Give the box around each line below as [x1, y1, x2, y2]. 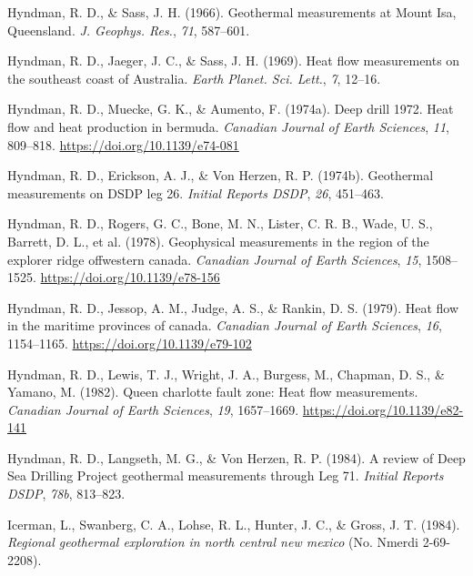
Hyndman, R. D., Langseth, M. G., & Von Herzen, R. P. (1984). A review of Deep [7, 448, 466, 467]
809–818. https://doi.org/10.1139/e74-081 [7, 135, 239, 154]
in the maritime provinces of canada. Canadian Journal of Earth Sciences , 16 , [7, 316, 442, 335]
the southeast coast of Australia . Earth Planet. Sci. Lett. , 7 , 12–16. [7, 68, 381, 87]
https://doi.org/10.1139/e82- [302, 399, 464, 419]
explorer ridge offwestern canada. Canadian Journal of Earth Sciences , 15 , [7, 249, 422, 268]
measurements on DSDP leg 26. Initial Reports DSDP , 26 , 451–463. [7, 183, 384, 202]
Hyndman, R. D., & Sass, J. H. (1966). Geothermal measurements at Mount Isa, [7, 3, 457, 21]
